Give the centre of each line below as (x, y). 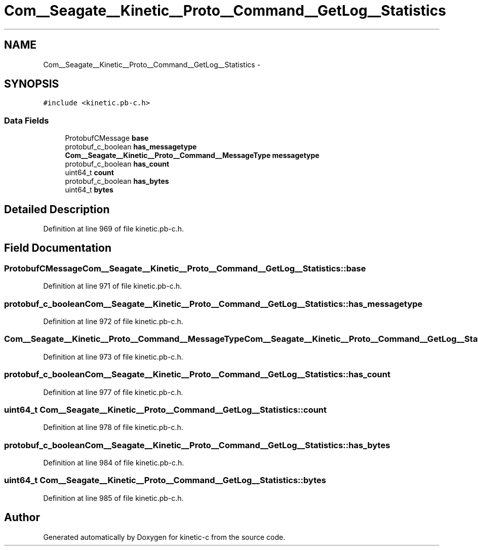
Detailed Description (57, 209)
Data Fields (27, 120)
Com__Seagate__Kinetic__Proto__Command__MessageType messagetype (192, 155)
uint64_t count (89, 173)
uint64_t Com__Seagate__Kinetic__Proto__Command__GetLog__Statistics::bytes (165, 480)
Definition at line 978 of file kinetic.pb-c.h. (113, 427)
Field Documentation (58, 248)
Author (22, 518)
